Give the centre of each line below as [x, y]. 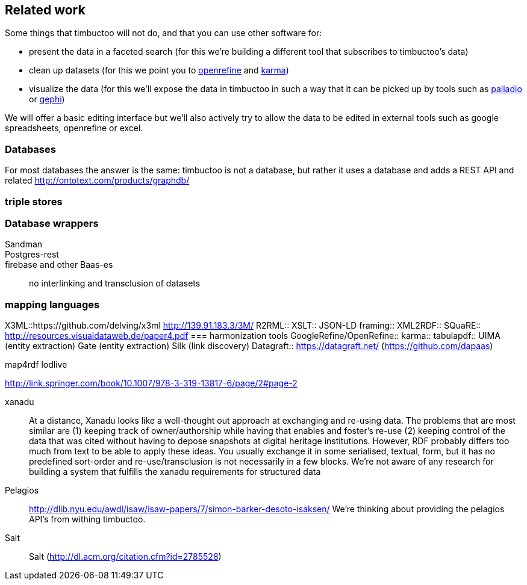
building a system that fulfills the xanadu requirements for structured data [175, 472]
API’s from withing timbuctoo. [87, 519]
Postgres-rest [32, 255]
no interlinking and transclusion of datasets [115, 283]
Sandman [24, 244]
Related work [45, 10]
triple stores [34, 201]
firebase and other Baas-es [59, 265]
